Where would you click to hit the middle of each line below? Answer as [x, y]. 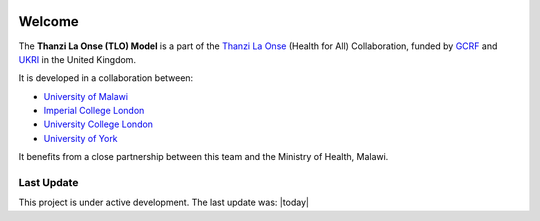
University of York [81, 138]
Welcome [48, 21]
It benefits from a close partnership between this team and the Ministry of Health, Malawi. [203, 157]
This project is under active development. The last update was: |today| [164, 202]
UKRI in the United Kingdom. [77, 59]
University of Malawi [86, 96]
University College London [98, 124]
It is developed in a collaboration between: [106, 78]
